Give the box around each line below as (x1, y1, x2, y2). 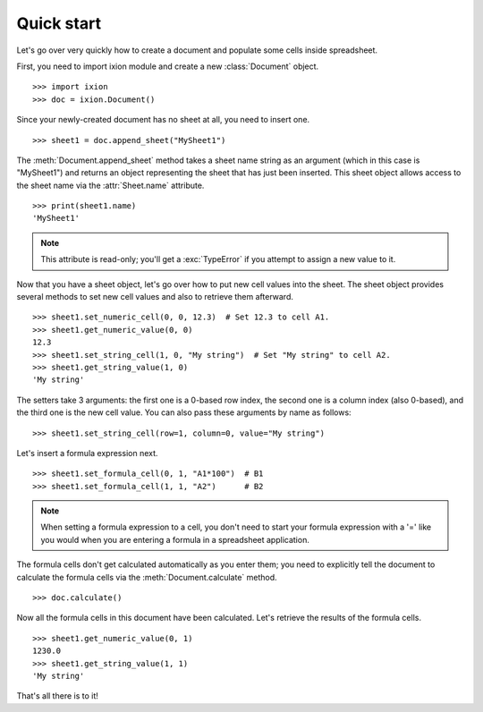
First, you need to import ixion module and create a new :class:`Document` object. (16, 61, 319, 72)
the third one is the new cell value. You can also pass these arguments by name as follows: (16, 407, 352, 418)
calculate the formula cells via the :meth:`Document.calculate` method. (16, 572, 277, 582)
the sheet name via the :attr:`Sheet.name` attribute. (16, 180, 205, 191)
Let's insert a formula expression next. (16, 447, 158, 458)
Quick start (16, 13, 102, 33)
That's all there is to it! (16, 691, 98, 701)
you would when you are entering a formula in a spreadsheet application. (40, 534, 310, 545)
